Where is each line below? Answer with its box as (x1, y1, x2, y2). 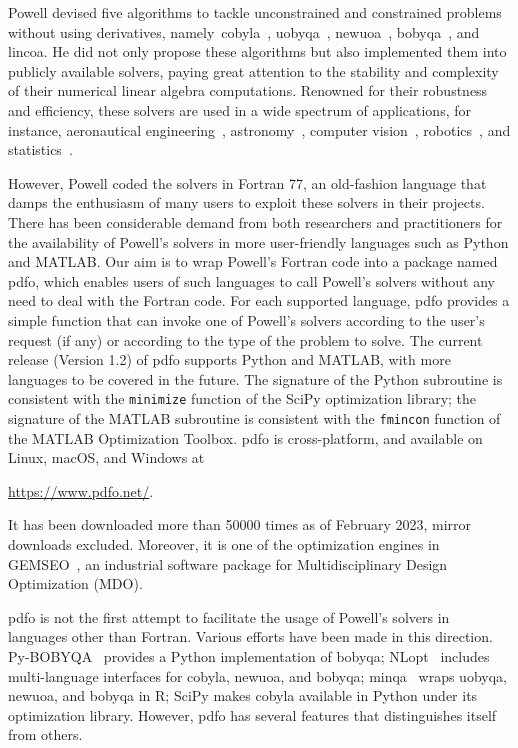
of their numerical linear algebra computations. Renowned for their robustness (8, 80, 488, 101)
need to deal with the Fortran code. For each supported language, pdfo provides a (8, 290, 510, 311)
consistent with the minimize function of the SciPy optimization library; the (8, 388, 477, 409)
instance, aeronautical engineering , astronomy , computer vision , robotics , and (8, 119, 511, 140)
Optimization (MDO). (8, 573, 143, 594)
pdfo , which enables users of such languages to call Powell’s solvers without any (8, 270, 495, 291)
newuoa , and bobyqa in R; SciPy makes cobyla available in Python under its (8, 685, 478, 706)
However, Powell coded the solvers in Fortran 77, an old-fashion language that (8, 172, 487, 193)
